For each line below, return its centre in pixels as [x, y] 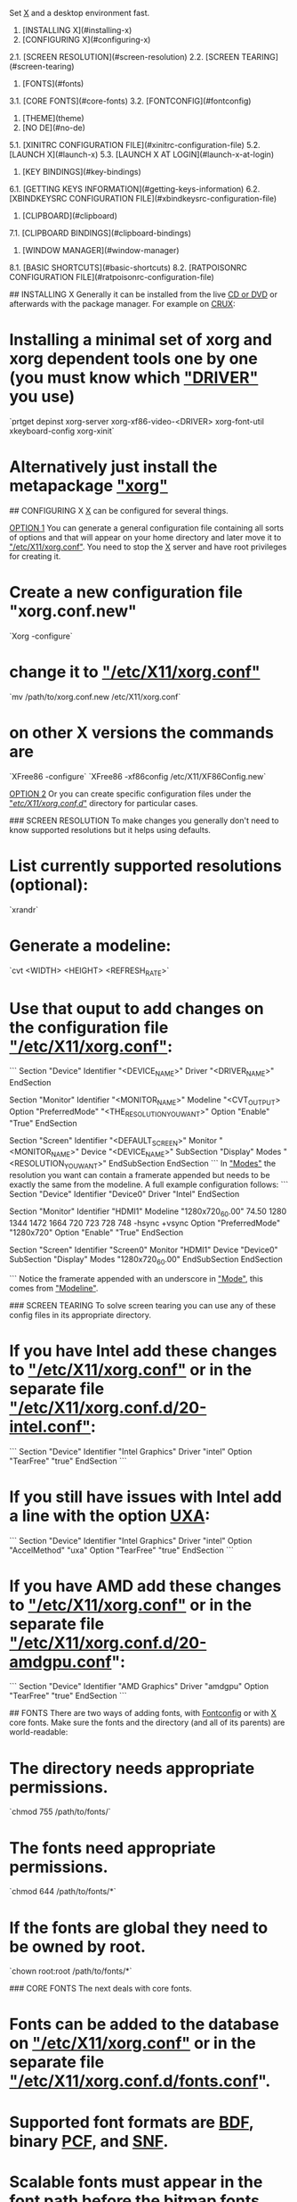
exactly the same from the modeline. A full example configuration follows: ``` [149, 1184]
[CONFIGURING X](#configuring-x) [86, 40]
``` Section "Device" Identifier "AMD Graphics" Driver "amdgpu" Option [139, 1687]
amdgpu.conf [60, 1662]
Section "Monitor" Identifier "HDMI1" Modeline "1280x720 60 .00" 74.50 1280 [148, 1212]
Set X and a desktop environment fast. [80, 13]
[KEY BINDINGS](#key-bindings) [82, 172]
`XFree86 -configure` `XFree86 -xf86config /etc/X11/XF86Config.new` [138, 776]
